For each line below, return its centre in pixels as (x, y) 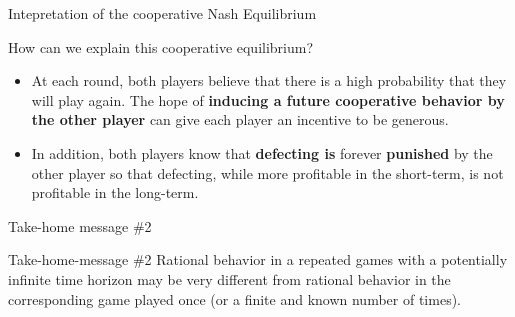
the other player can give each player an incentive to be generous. (240, 119)
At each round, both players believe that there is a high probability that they (269, 80)
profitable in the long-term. (115, 192)
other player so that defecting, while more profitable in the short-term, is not (267, 172)
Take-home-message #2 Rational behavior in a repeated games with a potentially (258, 259)
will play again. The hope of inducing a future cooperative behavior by (268, 99)
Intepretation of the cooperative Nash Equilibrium (162, 13)
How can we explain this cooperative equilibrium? (161, 46)
